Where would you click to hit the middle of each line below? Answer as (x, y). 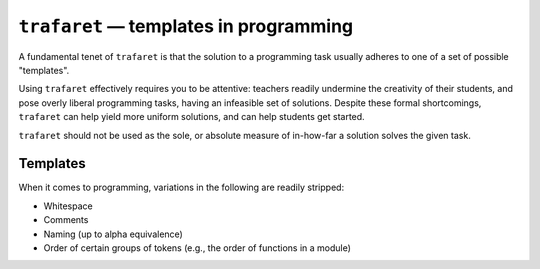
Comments (66, 220)
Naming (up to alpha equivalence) (113, 234)
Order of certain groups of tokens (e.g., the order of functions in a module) (197, 247)
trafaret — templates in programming (186, 26)
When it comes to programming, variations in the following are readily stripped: (181, 187)
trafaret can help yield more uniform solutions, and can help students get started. (191, 117)
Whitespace (68, 206)
